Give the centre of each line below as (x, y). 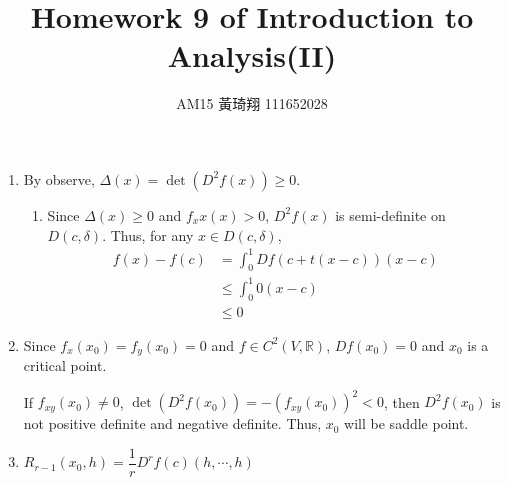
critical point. (65, 365)
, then (401, 401)
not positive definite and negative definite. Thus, (172, 423)
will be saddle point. (406, 423)
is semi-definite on (390, 214)
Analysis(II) (252, 55)
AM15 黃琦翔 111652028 (252, 103)
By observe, (59, 178)
